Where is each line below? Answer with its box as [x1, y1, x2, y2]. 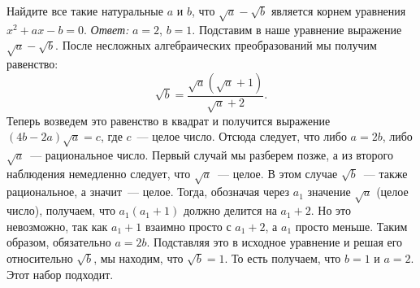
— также [363, 164, 408, 181]
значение [307, 183, 351, 200]
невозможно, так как [6, 217, 108, 234]
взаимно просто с [145, 217, 232, 234]
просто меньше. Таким [295, 217, 408, 234]
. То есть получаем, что [224, 249, 341, 266]
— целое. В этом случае [218, 164, 338, 181]
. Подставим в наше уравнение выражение [192, 20, 402, 37]
